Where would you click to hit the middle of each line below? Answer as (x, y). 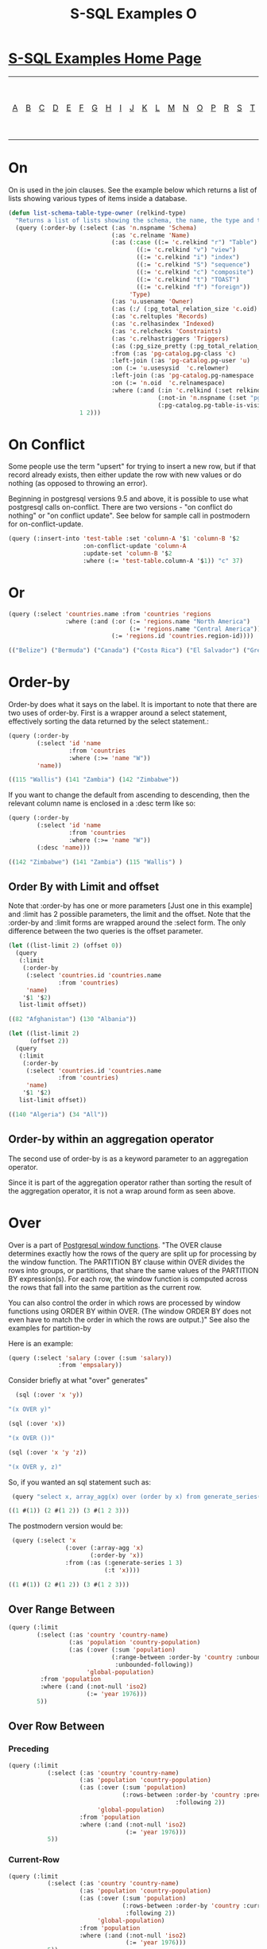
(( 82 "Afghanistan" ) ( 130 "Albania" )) (72, 1019)
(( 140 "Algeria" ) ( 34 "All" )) (58, 1114)
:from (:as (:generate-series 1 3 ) (124, 1563)
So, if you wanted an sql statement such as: (80, 1482)
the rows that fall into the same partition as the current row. (105, 1287)
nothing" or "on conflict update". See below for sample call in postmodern (129, 516)
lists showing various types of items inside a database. (98, 198)
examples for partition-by (50, 1328)
